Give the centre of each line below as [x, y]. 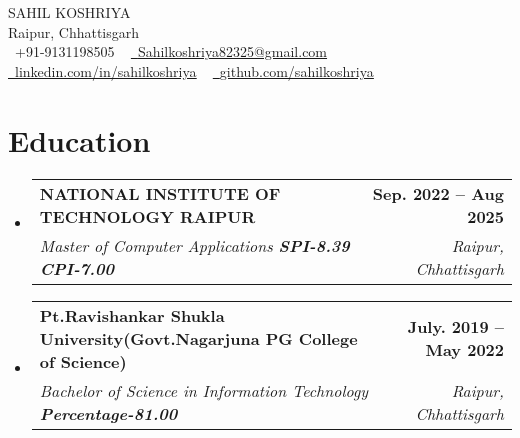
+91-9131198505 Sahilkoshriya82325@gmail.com [171, 51]
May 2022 [464, 349]
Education [79, 139]
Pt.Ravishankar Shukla [132, 315]
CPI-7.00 [76, 268]
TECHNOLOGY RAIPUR [147, 216]
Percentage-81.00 [108, 413]
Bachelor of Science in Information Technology [204, 390]
